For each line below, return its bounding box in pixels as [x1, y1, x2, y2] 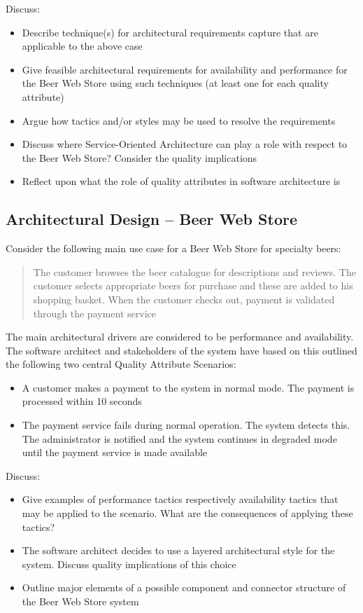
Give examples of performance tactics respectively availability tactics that [22, 492, 339, 507]
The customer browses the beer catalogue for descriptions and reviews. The [33, 264, 356, 279]
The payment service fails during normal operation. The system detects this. [22, 418, 350, 432]
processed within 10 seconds [22, 394, 142, 408]
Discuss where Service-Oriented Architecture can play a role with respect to [22, 137, 348, 151]
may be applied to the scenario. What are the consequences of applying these [22, 506, 353, 521]
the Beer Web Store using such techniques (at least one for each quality [22, 76, 329, 90]
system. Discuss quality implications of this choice [22, 556, 236, 571]
